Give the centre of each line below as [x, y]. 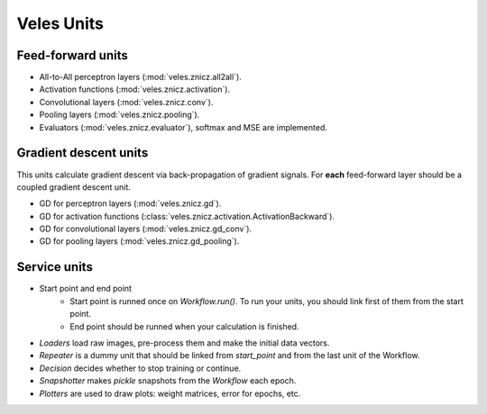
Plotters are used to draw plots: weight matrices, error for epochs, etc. [170, 393]
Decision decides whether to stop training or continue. [140, 368]
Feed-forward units [72, 55]
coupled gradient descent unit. [74, 187]
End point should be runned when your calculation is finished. [184, 326]
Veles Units [60, 23]
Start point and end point [86, 289]
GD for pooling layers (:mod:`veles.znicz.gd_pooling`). [139, 241]
